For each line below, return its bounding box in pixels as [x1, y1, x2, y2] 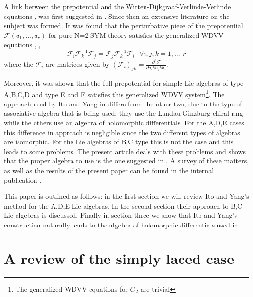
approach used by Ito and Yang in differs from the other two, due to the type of [4, 98, 242, 108]
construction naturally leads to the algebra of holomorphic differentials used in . [4, 219, 242, 229]
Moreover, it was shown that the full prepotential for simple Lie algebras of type [4, 77, 244, 87]
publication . [4, 175, 42, 185]
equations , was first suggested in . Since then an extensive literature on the [4, 11, 230, 21]
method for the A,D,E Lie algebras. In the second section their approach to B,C [4, 200, 242, 210]
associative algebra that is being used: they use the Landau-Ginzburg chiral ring [4, 108, 243, 118]
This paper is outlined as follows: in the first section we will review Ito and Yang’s [4, 191, 249, 201]
